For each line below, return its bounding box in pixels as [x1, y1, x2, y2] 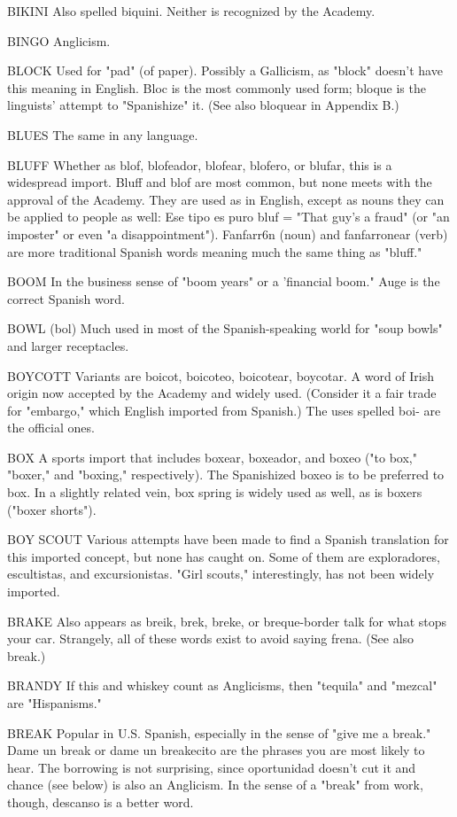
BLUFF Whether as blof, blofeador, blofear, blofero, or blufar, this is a [7, 155, 392, 174]
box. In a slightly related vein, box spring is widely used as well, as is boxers [7, 483, 422, 502]
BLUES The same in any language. [7, 125, 198, 144]
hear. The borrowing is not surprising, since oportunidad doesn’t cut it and [7, 758, 416, 776]
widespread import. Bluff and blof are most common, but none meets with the [7, 173, 432, 191]
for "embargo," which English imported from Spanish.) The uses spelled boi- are [7, 401, 441, 419]
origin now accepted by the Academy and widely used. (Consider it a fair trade [7, 384, 437, 402]
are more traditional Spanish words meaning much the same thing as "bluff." [7, 242, 422, 261]
